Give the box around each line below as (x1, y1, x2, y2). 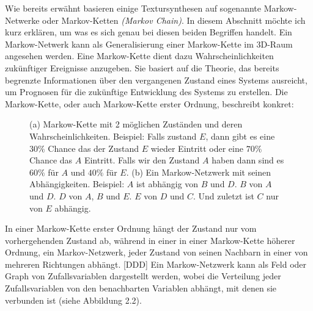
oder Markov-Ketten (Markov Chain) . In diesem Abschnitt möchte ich (42, 13, 306, 26)
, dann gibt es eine (205, 129, 275, 142)
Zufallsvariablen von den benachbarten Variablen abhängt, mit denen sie (5, 282, 277, 295)
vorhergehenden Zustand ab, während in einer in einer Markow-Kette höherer (5, 234, 295, 246)
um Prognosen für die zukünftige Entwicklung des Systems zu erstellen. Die (5, 85, 288, 98)
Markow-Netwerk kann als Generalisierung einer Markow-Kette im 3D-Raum (5, 37, 293, 50)
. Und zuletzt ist (193, 189, 254, 202)
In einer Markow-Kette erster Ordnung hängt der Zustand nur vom (5, 222, 257, 235)
